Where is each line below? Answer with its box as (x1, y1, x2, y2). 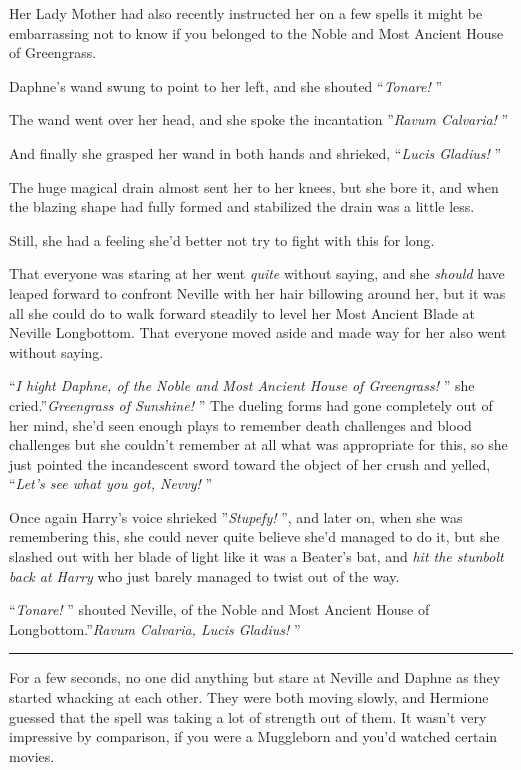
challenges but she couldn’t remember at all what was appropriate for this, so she (9, 434, 508, 455)
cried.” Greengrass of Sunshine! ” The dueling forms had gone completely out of (9, 394, 493, 415)
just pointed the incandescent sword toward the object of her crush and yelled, (9, 453, 491, 474)
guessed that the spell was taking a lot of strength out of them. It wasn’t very (9, 706, 487, 727)
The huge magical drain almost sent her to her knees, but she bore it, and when (9, 176, 499, 197)
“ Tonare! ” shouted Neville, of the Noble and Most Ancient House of (9, 599, 430, 620)
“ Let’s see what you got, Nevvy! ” (9, 473, 213, 494)
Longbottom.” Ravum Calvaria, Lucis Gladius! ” (9, 618, 301, 639)
